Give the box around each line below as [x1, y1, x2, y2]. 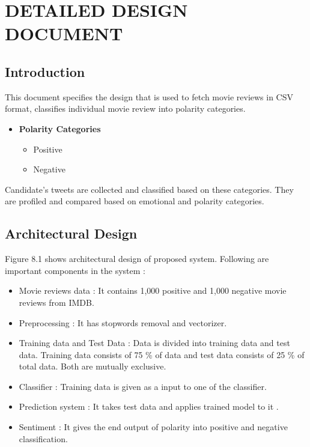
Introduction [5, 62, 85, 81]
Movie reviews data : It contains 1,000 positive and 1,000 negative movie [19, 284, 287, 297]
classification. [19, 432, 68, 445]
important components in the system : [5, 264, 145, 276]
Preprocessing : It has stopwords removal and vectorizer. [19, 316, 227, 329]
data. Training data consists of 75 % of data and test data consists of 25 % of [19, 348, 305, 360]
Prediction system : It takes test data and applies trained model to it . [19, 400, 279, 413]
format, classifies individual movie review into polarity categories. [5, 102, 246, 115]
